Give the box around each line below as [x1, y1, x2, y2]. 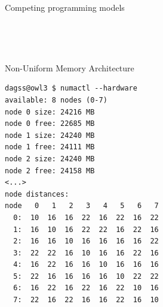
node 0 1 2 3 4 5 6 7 [5, 201, 159, 210]
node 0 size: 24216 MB [5, 107, 95, 116]
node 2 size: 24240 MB [5, 154, 95, 163]
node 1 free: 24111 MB [5, 143, 95, 152]
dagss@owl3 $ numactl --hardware [5, 84, 137, 93]
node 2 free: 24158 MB [5, 166, 95, 175]
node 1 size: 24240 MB [5, 131, 95, 140]
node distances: [5, 189, 69, 198]
